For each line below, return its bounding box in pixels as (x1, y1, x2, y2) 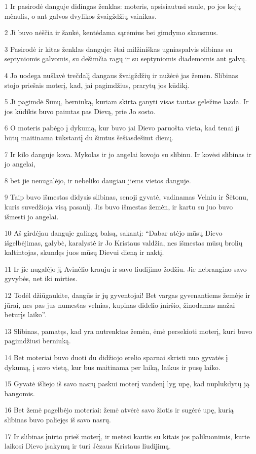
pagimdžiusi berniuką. (4, 335, 71, 346)
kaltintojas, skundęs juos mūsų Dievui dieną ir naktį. (4, 247, 164, 257)
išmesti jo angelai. (4, 211, 59, 221)
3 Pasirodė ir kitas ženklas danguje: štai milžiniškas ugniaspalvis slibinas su (4, 43, 232, 54)
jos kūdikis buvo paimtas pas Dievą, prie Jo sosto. (4, 106, 155, 116)
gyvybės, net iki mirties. (4, 273, 77, 284)
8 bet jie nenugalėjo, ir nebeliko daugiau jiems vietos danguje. (4, 175, 191, 185)
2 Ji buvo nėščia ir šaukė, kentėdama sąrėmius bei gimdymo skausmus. (4, 27, 218, 38)
